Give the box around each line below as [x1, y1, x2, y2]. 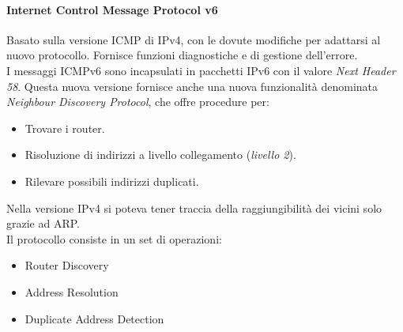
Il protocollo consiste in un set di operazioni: [6, 230, 222, 247]
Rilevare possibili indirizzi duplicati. [24, 172, 199, 189]
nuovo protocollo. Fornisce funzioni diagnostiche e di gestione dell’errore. [6, 47, 358, 63]
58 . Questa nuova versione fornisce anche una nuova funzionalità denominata [6, 77, 379, 94]
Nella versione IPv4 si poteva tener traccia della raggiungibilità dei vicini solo [6, 199, 382, 216]
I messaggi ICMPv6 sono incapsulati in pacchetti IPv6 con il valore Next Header [6, 62, 396, 78]
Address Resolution [24, 283, 119, 300]
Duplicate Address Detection [24, 310, 164, 326]
